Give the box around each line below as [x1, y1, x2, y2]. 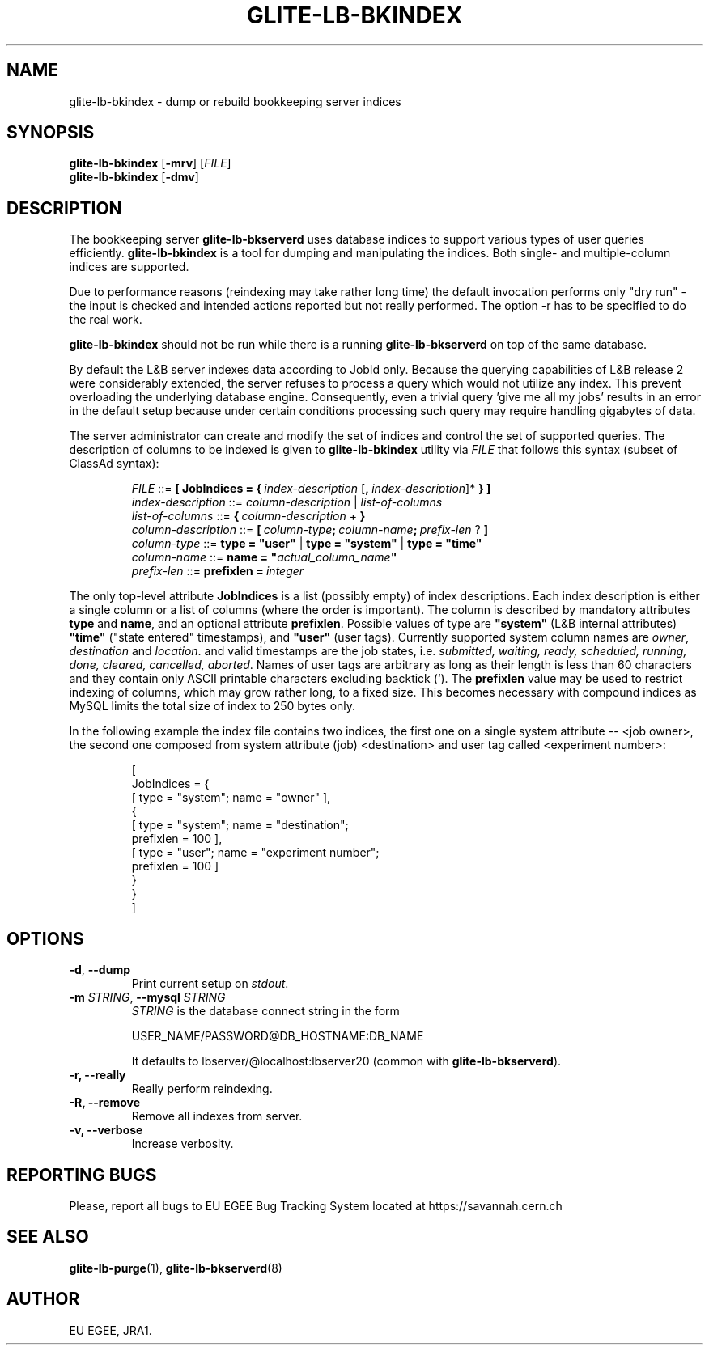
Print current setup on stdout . [131, 976, 289, 991]
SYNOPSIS [6, 122, 95, 143]
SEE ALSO [6, 1226, 89, 1247]
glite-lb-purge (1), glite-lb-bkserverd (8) [69, 1260, 282, 1275]
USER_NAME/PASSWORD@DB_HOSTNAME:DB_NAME [131, 1029, 424, 1044]
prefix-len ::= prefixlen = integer [131, 564, 304, 578]
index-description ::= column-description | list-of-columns [131, 495, 443, 510]
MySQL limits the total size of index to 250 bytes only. [69, 699, 356, 714]
